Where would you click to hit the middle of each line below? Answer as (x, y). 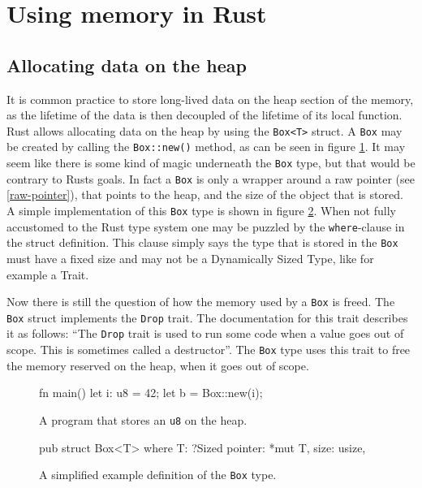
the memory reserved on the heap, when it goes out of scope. (158, 365)
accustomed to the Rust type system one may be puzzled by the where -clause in (206, 226)
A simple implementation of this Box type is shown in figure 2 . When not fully (201, 210)
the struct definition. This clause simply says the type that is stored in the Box (202, 242)
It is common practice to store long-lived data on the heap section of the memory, (210, 99)
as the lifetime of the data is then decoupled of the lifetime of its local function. (205, 115)
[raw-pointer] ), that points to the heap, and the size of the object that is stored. (205, 194)
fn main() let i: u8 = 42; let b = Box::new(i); (151, 393)
